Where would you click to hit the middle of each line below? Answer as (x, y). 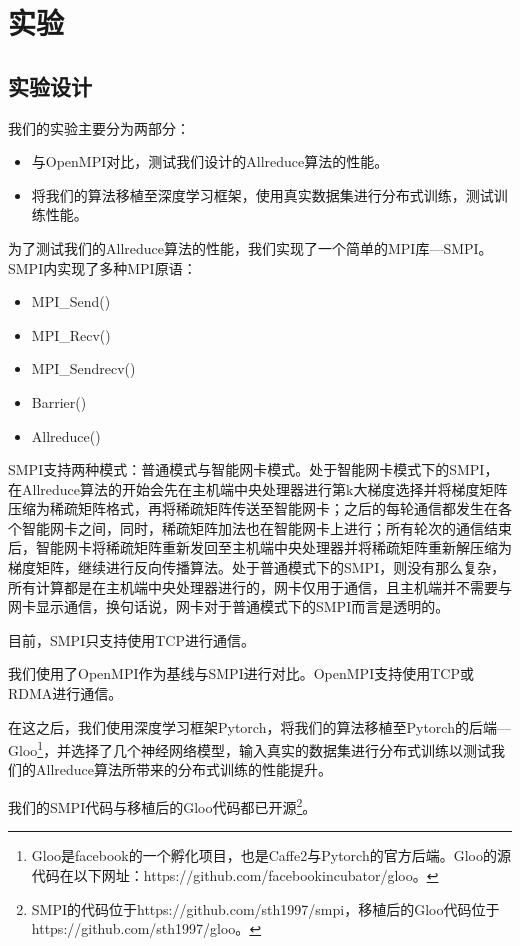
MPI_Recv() (71, 334)
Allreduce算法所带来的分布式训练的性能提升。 (183, 769)
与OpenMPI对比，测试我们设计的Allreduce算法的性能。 (210, 161)
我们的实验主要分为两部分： (99, 127)
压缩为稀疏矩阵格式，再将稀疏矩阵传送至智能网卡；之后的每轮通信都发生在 (253, 508)
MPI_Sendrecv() (83, 368)
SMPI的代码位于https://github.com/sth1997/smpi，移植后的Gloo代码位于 (265, 908)
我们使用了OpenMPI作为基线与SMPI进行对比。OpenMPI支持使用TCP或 (241, 673)
